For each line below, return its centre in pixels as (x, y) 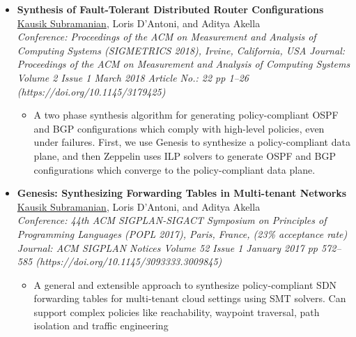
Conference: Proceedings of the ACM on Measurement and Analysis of (167, 37)
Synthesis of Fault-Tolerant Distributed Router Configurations (170, 9)
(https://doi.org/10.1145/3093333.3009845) (129, 261)
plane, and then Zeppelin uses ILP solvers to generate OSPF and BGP (185, 155)
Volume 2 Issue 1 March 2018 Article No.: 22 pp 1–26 (133, 77)
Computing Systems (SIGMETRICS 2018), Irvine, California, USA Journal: (181, 50)
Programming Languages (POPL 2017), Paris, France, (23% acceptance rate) (182, 233)
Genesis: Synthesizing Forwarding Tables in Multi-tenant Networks (182, 193)
